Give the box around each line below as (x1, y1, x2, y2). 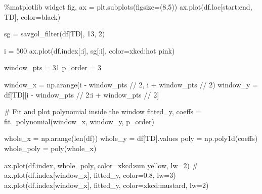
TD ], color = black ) (4, 11, 61, 22)
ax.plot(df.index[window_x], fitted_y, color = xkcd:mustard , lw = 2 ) (4, 179, 209, 190)
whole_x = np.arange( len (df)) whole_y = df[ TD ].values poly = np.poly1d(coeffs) (4, 133, 258, 143)
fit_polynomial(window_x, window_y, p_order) (4, 116, 154, 126)
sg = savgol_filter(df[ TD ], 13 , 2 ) (4, 28, 105, 39)
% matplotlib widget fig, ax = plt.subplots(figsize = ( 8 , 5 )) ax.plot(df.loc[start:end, (4, 2, 252, 12)
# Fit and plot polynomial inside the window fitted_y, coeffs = (4, 106, 201, 117)
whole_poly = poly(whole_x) (4, 142, 97, 153)
